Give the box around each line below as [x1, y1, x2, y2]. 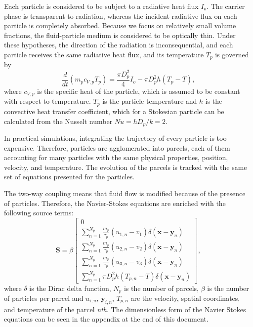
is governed [215, 49, 249, 59]
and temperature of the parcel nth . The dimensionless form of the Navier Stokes [4, 304, 246, 314]
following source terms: [4, 207, 74, 218]
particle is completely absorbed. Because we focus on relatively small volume [4, 20, 236, 31]
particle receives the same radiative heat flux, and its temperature [4, 49, 204, 59]
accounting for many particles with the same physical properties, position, [4, 152, 228, 163]
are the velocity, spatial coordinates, [130, 293, 240, 303]
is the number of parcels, [124, 283, 199, 293]
